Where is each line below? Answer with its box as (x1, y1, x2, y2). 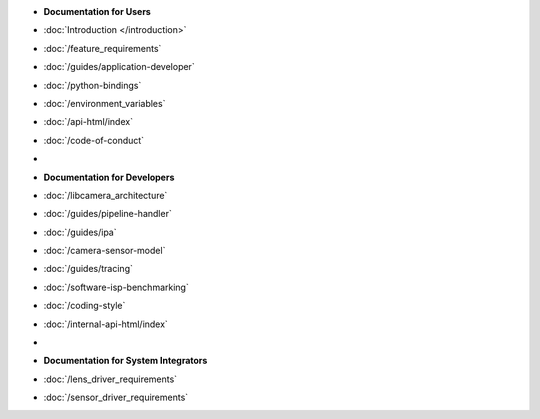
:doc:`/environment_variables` (43, 97, 166, 109)
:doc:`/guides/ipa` (43, 226, 117, 238)
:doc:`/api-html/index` (43, 116, 134, 128)
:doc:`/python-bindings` (43, 79, 142, 91)
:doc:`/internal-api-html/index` (43, 318, 169, 330)
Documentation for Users (43, 6, 152, 17)
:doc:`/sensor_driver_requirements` (43, 391, 189, 404)
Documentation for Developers (43, 171, 175, 183)
